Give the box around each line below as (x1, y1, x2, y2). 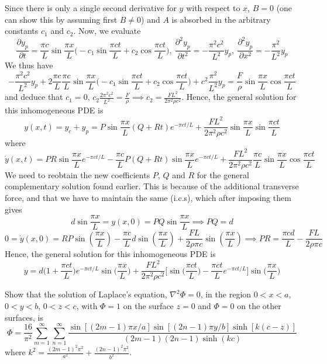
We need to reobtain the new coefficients (5, 168, 150, 181)
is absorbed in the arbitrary (171, 13, 271, 25)
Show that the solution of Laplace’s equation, (5, 288, 167, 300)
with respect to (186, 2, 240, 13)
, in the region (200, 288, 252, 300)
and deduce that (5, 91, 63, 103)
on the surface (123, 299, 174, 311)
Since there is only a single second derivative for (5, 2, 177, 13)
